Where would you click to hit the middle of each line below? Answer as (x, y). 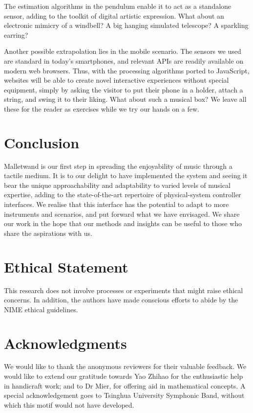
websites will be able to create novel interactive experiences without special (116, 80)
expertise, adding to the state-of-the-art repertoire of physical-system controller (123, 195)
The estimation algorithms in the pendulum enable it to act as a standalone (118, 6)
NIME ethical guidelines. (41, 309)
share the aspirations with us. (48, 233)
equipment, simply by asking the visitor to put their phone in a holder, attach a (124, 89)
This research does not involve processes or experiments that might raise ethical (124, 290)
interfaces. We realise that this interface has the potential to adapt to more (116, 204)
